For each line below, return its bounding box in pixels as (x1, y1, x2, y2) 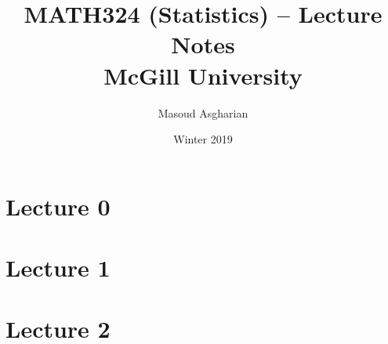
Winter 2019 (173, 131, 233, 147)
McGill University (103, 59, 303, 91)
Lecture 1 (5, 252, 111, 284)
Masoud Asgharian (158, 104, 248, 121)
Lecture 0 (5, 190, 111, 222)
